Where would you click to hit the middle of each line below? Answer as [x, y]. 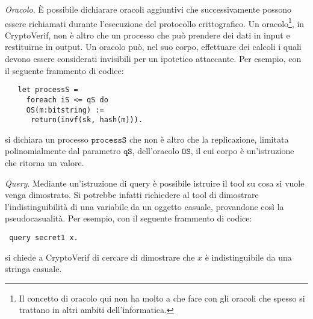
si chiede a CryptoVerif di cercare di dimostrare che [100, 257]
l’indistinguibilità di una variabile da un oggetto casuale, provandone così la [144, 206]
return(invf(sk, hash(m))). [87, 120]
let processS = [48, 90]
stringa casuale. [33, 269]
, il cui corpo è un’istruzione [242, 151]
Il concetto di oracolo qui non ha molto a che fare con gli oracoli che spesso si [162, 298]
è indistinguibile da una [248, 257]
